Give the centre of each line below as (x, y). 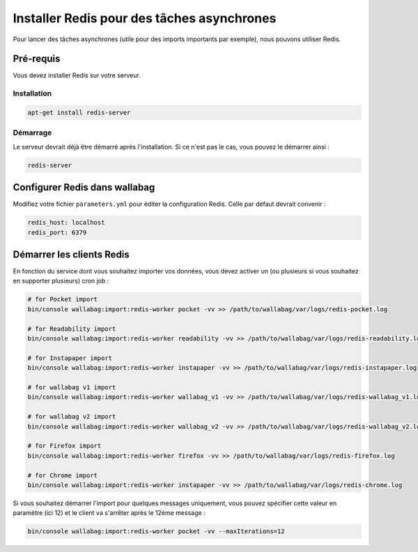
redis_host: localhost (66, 223)
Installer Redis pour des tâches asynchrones (145, 18)
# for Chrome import (62, 475)
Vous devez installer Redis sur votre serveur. (77, 75)
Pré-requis (37, 59)
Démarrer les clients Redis (71, 254)
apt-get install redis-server (79, 113)
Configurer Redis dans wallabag (84, 187)
